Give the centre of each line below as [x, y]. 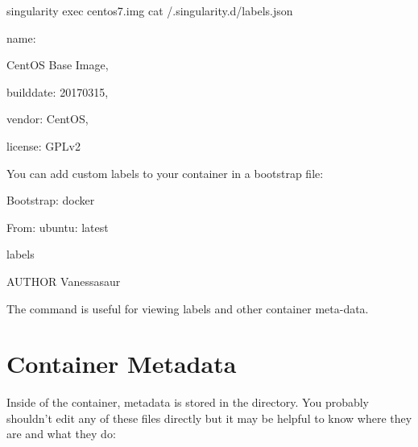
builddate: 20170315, [58, 91]
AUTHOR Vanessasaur [64, 281]
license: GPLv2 [43, 145]
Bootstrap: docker [51, 200]
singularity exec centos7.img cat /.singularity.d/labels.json [150, 10]
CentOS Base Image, [58, 65]
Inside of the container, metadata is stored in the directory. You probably [188, 402]
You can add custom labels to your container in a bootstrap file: [165, 173]
